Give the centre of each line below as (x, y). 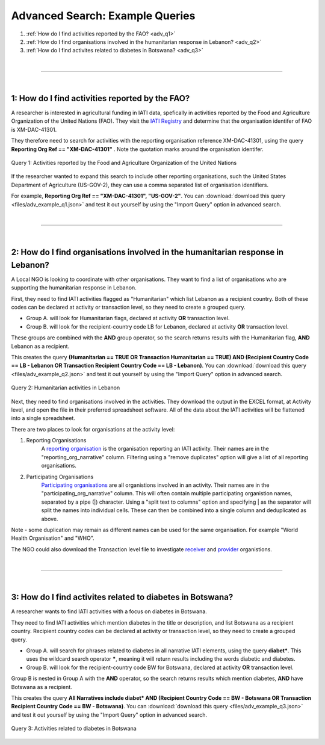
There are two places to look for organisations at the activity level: (93, 429)
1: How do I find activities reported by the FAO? (101, 98)
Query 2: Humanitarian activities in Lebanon (66, 388)
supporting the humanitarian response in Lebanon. (74, 288)
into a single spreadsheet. (43, 418)
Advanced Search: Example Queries (103, 16)
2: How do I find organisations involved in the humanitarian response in (147, 252)
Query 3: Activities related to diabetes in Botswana (74, 729)
